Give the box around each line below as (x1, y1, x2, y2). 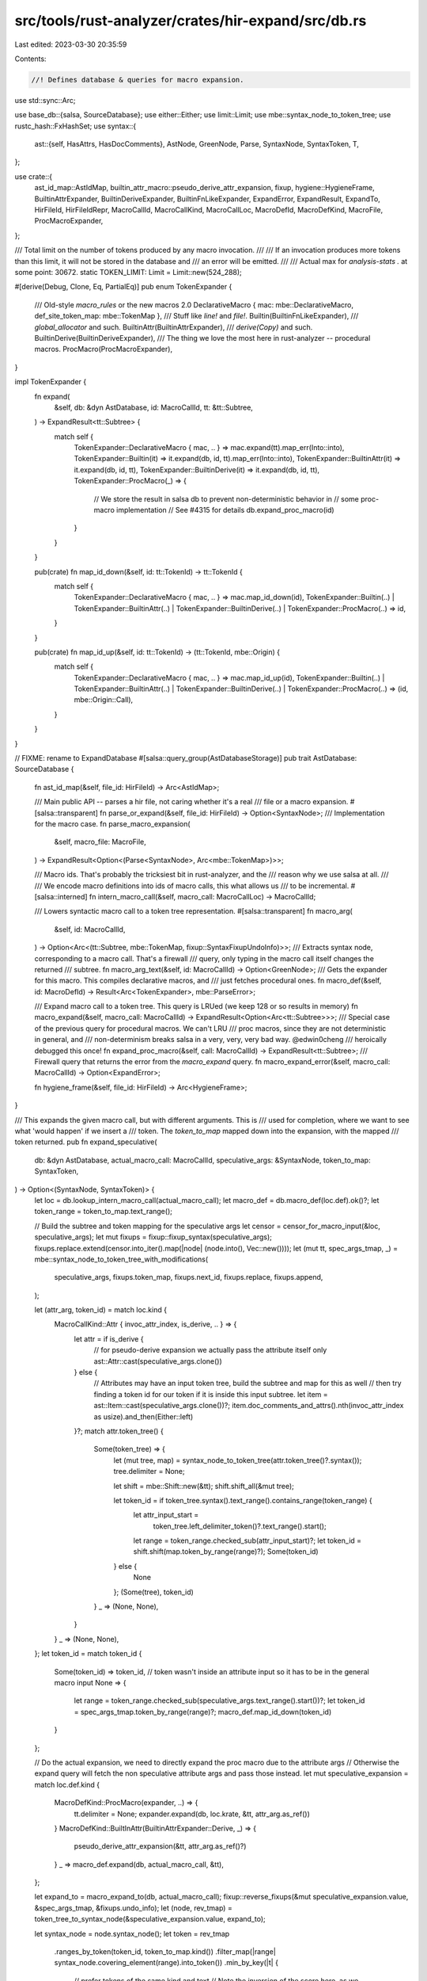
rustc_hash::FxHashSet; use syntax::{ (14, 121, 137, 131)
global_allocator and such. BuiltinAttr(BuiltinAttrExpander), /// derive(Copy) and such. (34, 322, 313, 332)
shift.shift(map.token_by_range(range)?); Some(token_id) (133, 1547, 319, 1556)
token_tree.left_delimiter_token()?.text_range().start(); (153, 1521, 327, 1531)
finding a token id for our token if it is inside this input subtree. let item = (93, 1389, 328, 1399)
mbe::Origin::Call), (74, 695, 134, 704)
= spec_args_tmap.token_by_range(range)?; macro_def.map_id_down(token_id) (74, 1707, 332, 1716)
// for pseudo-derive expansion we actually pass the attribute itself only (93, 1345, 327, 1355)
